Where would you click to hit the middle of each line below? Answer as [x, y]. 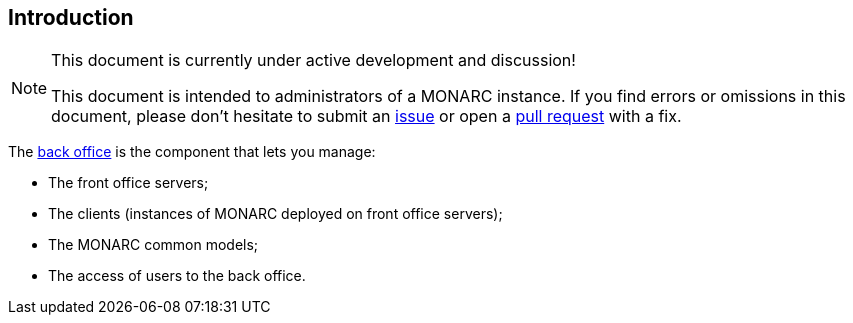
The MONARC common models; [153, 245]
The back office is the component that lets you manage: [192, 152]
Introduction [71, 17]
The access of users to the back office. [177, 276]
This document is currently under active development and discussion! [313, 60]
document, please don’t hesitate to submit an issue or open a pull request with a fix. [366, 116]
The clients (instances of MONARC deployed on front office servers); [275, 214]
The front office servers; [128, 183]
